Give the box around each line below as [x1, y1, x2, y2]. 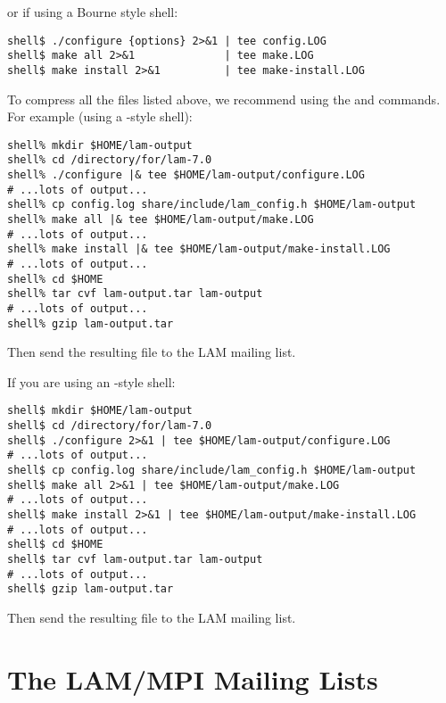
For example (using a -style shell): [7, 107, 193, 126]
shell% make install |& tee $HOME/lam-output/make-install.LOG [7, 243, 391, 256]
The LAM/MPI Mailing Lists [7, 660, 378, 697]
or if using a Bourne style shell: [7, 3, 178, 21]
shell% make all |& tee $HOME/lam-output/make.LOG [7, 213, 314, 227]
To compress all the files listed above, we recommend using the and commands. [7, 89, 441, 108]
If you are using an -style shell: [7, 372, 176, 391]
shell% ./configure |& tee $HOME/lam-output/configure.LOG [7, 169, 365, 182]
